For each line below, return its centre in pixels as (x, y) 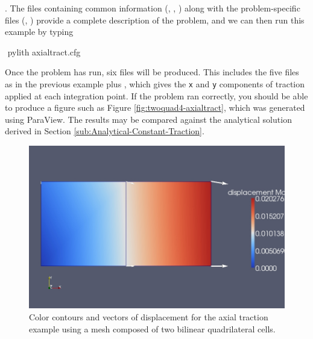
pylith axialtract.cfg (44, 51)
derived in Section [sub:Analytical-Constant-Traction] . (105, 131)
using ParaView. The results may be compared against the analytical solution (148, 119)
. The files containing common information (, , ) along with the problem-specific (153, 8)
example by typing (39, 32)
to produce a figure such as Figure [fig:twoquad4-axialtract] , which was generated (155, 107)
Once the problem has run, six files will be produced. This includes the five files (152, 72)
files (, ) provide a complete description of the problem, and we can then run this (155, 20)
